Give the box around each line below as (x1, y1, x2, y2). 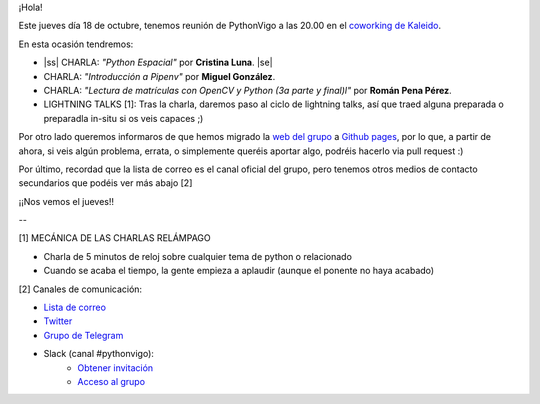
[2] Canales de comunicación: (18, 283, 143, 295)
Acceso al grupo (77, 375, 145, 387)
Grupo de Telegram (43, 329, 124, 341)
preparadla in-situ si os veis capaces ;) (43, 112, 204, 124)
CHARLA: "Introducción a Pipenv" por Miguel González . (43, 70, 276, 82)
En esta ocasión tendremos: (18, 38, 134, 50)
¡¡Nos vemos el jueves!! (18, 195, 115, 207)
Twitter (43, 315, 73, 327)
